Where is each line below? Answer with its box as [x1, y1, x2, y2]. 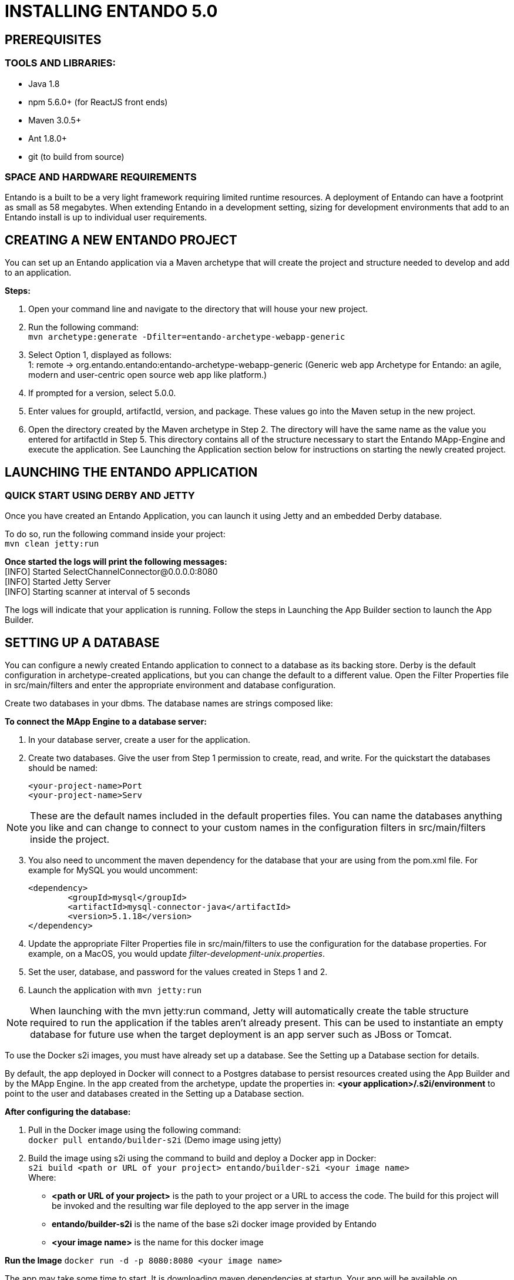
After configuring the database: [5, 1107, 131, 1117]
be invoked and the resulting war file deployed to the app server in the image [52, 1201, 350, 1211]
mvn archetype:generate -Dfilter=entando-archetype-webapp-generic [28, 332, 345, 342]
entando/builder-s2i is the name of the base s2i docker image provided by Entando [52, 1219, 377, 1229]
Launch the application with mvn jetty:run [28, 985, 202, 996]
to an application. [5, 267, 72, 278]
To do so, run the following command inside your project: [5, 529, 226, 540]
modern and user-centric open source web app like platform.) [28, 370, 267, 380]
